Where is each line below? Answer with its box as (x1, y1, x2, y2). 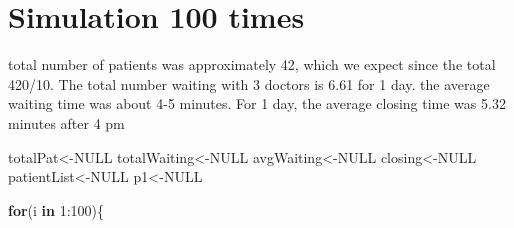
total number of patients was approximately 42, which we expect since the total (8, 54, 496, 75)
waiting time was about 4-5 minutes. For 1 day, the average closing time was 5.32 (8, 93, 506, 114)
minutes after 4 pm (8, 112, 125, 133)
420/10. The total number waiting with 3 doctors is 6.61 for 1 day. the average (8, 73, 490, 94)
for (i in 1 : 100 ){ (8, 199, 105, 220)
